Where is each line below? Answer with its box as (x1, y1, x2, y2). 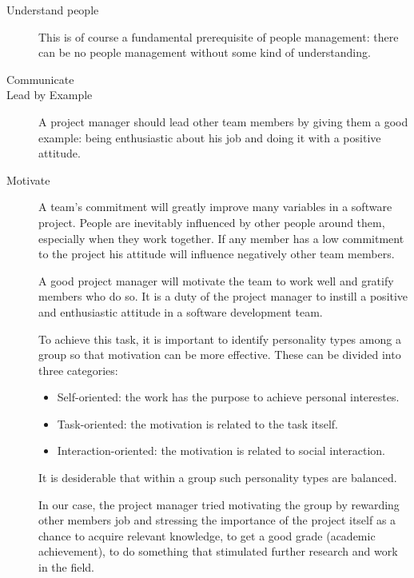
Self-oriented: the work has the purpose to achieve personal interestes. (57, 389, 400, 405)
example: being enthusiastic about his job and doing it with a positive (38, 129, 381, 145)
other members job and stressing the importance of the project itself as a (38, 512, 396, 528)
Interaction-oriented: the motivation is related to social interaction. (57, 442, 385, 459)
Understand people (6, 2, 99, 18)
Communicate (6, 70, 74, 87)
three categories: (38, 361, 118, 378)
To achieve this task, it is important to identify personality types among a (38, 330, 401, 347)
